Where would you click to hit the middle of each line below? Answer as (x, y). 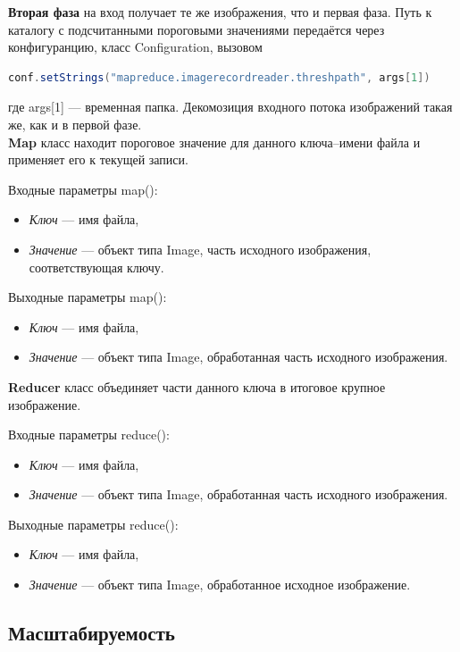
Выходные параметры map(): (88, 297)
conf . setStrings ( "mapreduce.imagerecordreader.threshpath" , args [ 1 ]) (219, 77)
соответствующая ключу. (96, 267)
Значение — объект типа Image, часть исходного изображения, (200, 249)
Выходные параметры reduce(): (93, 524)
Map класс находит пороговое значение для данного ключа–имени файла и (214, 142)
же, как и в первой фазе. (75, 124)
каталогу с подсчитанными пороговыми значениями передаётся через (197, 29)
